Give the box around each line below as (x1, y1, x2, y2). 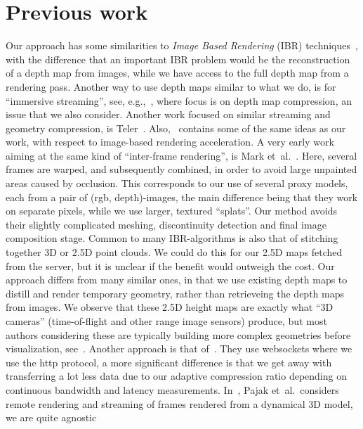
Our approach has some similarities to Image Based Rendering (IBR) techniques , (6, 38, 358, 53)
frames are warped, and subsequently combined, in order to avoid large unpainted (6, 162, 357, 177)
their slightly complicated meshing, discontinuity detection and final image (6, 217, 326, 231)
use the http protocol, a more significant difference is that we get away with (6, 354, 332, 369)
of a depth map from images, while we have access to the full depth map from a (6, 65, 349, 80)
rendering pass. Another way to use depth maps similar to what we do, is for (6, 79, 336, 94)
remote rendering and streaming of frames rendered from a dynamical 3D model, (6, 396, 353, 411)
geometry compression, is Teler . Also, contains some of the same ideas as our (6, 120, 346, 135)
